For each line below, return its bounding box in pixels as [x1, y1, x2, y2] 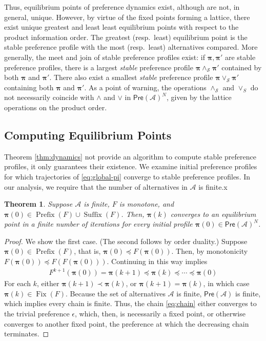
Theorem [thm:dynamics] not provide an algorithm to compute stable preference [4, 151, 256, 162]
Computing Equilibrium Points [4, 127, 172, 143]
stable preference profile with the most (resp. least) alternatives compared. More [4, 42, 258, 52]
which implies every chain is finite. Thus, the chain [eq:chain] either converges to [4, 298, 257, 309]
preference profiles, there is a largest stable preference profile [4, 62, 193, 72]
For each [4, 278, 31, 289]
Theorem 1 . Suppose [4, 198, 73, 209]
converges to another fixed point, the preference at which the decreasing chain [4, 318, 249, 329]
